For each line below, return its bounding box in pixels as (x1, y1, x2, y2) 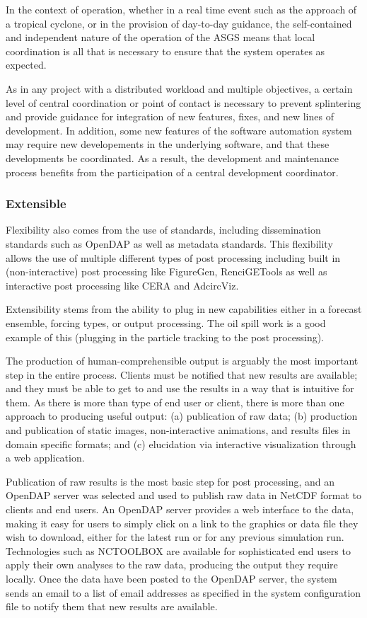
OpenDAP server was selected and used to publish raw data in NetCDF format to (6, 488, 361, 503)
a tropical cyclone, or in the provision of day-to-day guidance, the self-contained (6, 16, 352, 30)
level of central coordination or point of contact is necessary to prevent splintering (6, 95, 361, 110)
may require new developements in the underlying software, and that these (6, 137, 330, 151)
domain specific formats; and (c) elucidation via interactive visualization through (6, 436, 356, 451)
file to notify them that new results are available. (6, 599, 218, 614)
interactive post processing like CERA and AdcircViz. (6, 277, 239, 292)
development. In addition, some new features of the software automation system (6, 122, 352, 137)
